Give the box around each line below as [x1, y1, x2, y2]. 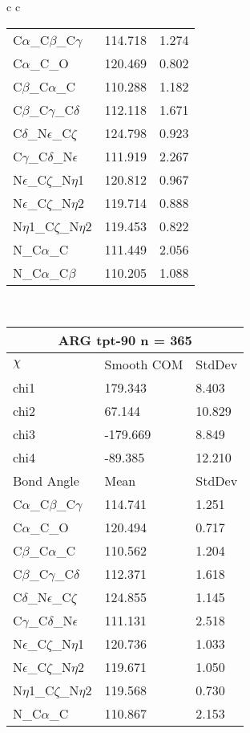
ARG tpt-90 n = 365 [58, 331, 192, 350]
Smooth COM [104, 355, 183, 374]
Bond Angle [13, 471, 79, 491]
